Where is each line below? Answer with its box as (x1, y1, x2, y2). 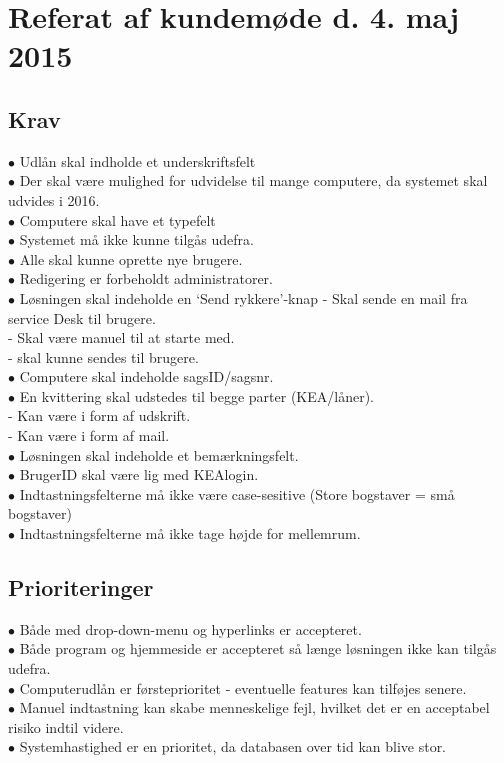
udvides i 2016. (8, 189, 100, 210)
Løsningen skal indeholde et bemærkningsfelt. (19, 444, 299, 465)
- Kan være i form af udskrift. (8, 405, 191, 426)
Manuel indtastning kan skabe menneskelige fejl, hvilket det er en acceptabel (19, 697, 490, 718)
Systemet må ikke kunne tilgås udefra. (19, 229, 254, 250)
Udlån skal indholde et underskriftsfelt (19, 150, 256, 171)
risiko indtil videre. (8, 716, 124, 737)
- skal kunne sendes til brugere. (8, 346, 199, 367)
